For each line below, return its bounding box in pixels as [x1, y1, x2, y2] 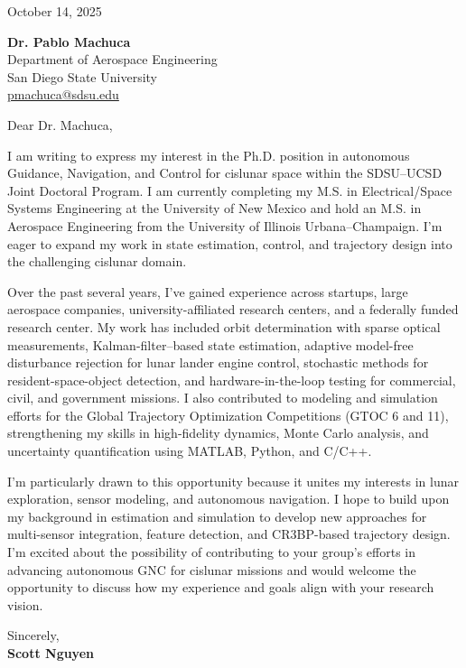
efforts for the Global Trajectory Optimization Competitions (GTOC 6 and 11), [7, 405, 449, 424]
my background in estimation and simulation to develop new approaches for [7, 506, 427, 525]
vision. [7, 595, 43, 614]
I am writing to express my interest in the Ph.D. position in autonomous [7, 145, 410, 164]
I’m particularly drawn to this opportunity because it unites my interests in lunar [7, 471, 459, 490]
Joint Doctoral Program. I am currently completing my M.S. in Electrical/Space [7, 181, 452, 199]
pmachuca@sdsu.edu [7, 85, 119, 104]
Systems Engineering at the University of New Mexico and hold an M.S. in [7, 199, 422, 218]
